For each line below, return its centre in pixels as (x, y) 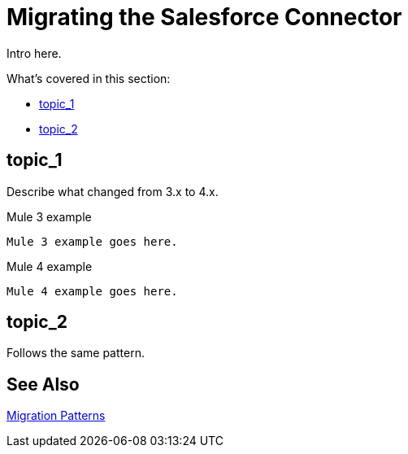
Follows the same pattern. (76, 353)
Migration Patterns (56, 416)
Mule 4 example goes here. (92, 291)
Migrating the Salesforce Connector (204, 17)
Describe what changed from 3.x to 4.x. (113, 191)
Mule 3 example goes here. (92, 241)
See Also (43, 384)
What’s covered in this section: (89, 78)
